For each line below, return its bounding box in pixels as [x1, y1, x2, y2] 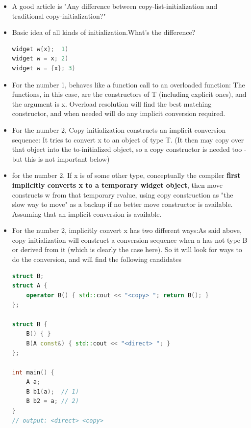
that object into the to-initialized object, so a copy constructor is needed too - [12, 144, 247, 154]
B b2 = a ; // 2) [26, 398, 79, 405]
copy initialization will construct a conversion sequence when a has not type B [12, 234, 248, 245]
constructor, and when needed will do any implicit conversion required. [12, 108, 226, 118]
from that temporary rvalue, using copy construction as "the [52, 189, 233, 200]
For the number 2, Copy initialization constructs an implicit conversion [12, 124, 226, 135]
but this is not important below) [12, 153, 110, 164]
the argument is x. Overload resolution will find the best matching [12, 98, 212, 109]
